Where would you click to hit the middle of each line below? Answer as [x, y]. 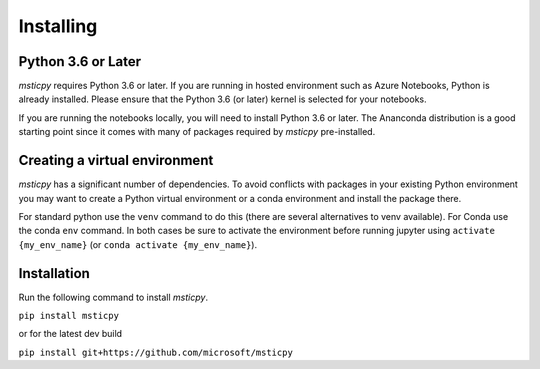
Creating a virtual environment [116, 160]
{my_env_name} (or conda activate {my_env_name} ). [138, 244]
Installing [58, 26]
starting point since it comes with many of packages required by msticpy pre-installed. [197, 132]
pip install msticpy [69, 315]
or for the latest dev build [70, 334]
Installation [54, 273]
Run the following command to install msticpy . [113, 297]
